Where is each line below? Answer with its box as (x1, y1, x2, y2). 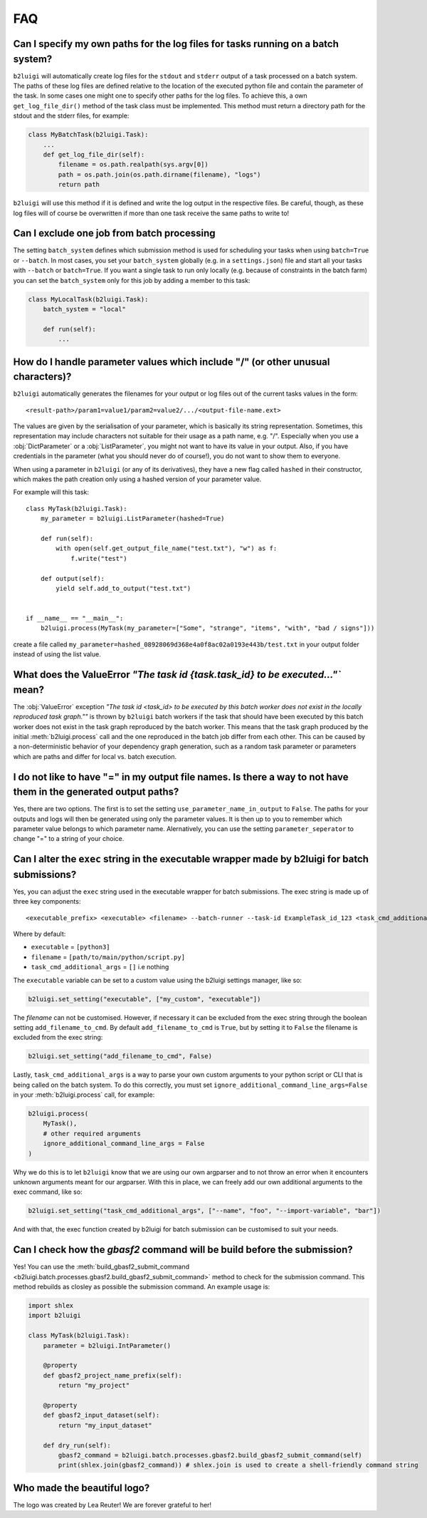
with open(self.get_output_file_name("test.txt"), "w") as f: (56, 544, 278, 552)
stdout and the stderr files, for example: (13, 111, 130, 120)
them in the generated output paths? (13, 786, 179, 798)
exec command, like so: (13, 1187, 83, 1197)
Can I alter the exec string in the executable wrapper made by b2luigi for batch (13, 853, 369, 865)
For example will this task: (13, 488, 89, 497)
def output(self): (40, 574, 105, 582)
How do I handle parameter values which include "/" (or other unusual (13, 356, 330, 368)
